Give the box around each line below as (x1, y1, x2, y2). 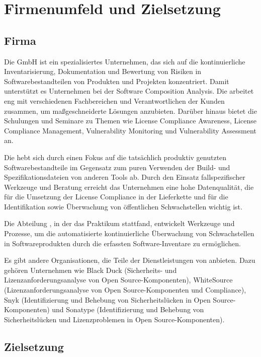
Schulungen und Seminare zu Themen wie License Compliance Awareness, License (4, 115, 256, 126)
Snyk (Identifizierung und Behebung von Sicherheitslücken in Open (4, 294, 211, 305)
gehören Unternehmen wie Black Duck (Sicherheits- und (4, 264, 177, 275)
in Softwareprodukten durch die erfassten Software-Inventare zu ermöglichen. (4, 238, 241, 248)
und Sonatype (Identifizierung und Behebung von (52, 304, 204, 315)
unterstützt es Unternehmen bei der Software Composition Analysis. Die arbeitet (4, 86, 254, 96)
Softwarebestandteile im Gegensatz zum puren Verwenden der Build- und (4, 162, 230, 172)
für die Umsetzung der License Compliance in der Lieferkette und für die (4, 191, 228, 202)
